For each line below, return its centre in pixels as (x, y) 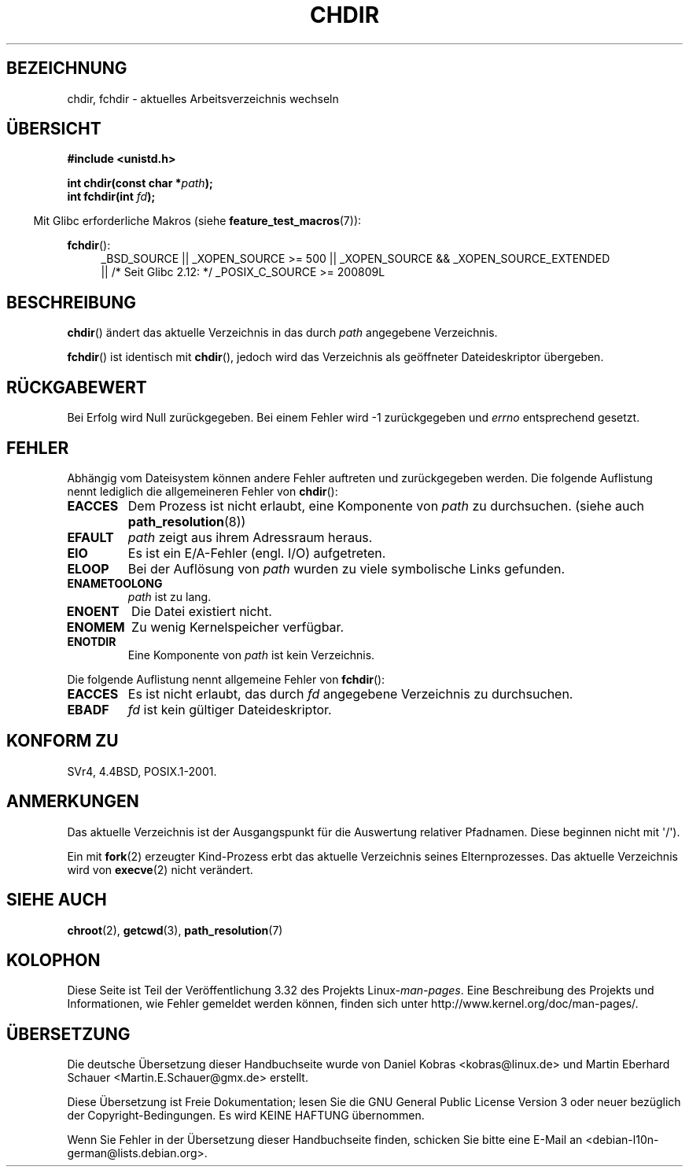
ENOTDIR (92, 641)
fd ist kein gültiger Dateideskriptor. (230, 709)
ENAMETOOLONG (115, 583)
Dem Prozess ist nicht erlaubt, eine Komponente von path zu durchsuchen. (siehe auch (386, 505)
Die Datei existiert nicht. (202, 611)
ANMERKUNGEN (73, 802)
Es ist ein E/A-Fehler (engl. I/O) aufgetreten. (257, 553)
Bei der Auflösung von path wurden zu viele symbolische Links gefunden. (346, 568)
